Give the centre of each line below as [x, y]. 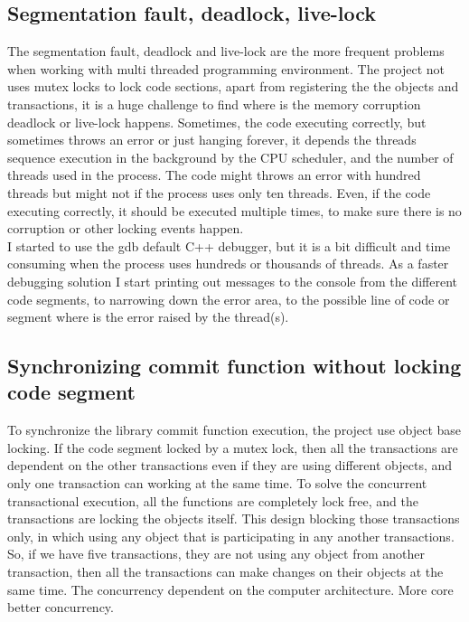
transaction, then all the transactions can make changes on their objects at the [225, 572]
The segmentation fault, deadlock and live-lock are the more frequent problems [226, 51]
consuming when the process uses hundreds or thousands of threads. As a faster [228, 264]
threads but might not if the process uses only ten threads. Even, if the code [219, 192]
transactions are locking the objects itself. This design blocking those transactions [234, 518]
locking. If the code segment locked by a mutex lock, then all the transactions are [233, 447]
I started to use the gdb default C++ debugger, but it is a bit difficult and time [229, 245]
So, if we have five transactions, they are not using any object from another [216, 554]
